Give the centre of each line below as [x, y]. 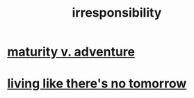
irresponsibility [117, 13]
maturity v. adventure [71, 52]
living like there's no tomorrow [97, 84]
